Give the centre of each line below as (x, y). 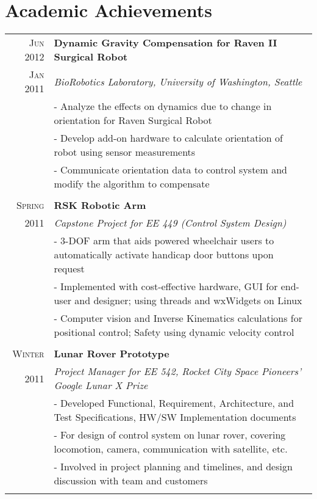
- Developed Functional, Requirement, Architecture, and (174, 403)
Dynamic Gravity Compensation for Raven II (166, 43)
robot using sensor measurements (125, 152)
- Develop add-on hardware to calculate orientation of (168, 138)
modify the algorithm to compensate (132, 184)
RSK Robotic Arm (100, 205)
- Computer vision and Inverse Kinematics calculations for (178, 318)
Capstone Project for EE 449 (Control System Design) (170, 223)
